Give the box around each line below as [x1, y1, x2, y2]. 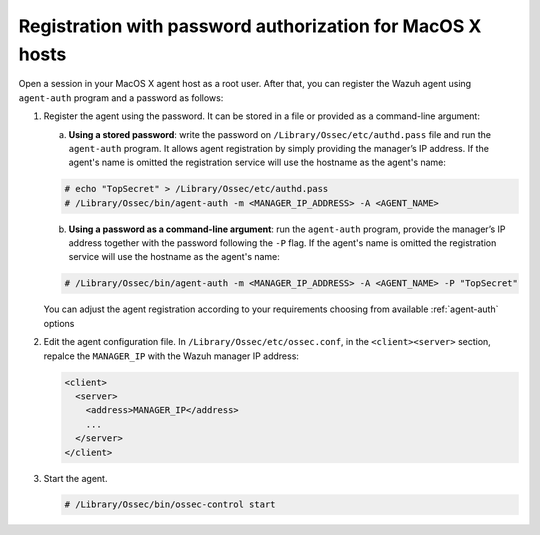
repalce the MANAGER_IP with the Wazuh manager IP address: [43, 350, 300, 362]
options [43, 317, 75, 329]
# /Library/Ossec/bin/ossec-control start [64, 499, 276, 510]
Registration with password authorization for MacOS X [18, 15, 482, 37]
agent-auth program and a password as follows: [18, 91, 224, 104]
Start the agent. [43, 472, 108, 484]
